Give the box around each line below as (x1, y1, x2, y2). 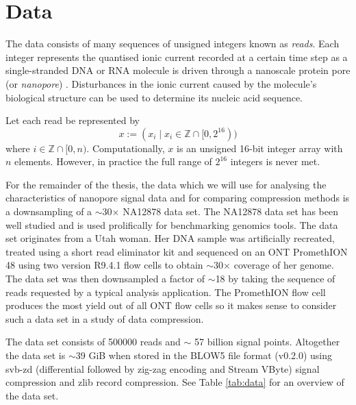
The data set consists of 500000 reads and (5, 334, 181, 349)
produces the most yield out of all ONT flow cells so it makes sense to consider (5, 298, 337, 312)
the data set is (5, 348, 66, 362)
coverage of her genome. (233, 258, 334, 272)
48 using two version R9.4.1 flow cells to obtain (5, 258, 203, 272)
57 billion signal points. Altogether (194, 334, 340, 349)
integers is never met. (230, 154, 320, 169)
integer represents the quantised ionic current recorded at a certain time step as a (5, 49, 348, 64)
